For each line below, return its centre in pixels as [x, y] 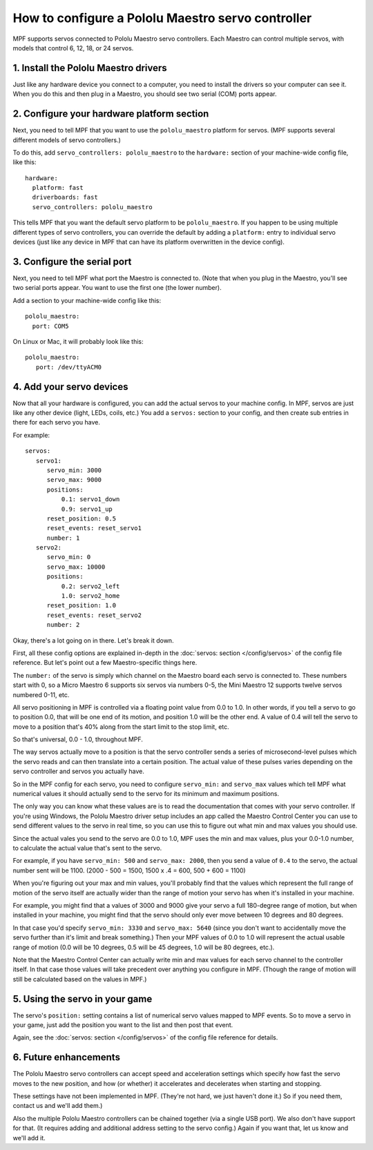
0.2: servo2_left [90, 586]
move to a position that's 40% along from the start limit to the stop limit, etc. [121, 727]
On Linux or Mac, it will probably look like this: [78, 341]
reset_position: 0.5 [82, 518]
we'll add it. [29, 1138]
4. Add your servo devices [70, 387]
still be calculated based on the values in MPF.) [80, 979]
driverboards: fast [65, 197]
